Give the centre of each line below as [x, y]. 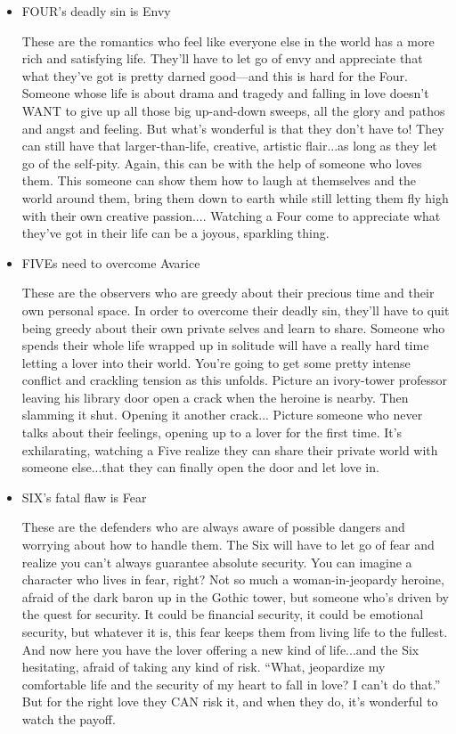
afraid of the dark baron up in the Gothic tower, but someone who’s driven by [236, 596]
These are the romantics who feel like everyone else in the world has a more [228, 41]
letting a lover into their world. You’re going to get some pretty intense [216, 362]
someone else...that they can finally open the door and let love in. [200, 467]
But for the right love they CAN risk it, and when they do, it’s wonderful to [230, 701]
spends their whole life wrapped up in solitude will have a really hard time [225, 345]
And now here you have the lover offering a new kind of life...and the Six [220, 649]
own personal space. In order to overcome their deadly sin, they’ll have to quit [236, 310]
